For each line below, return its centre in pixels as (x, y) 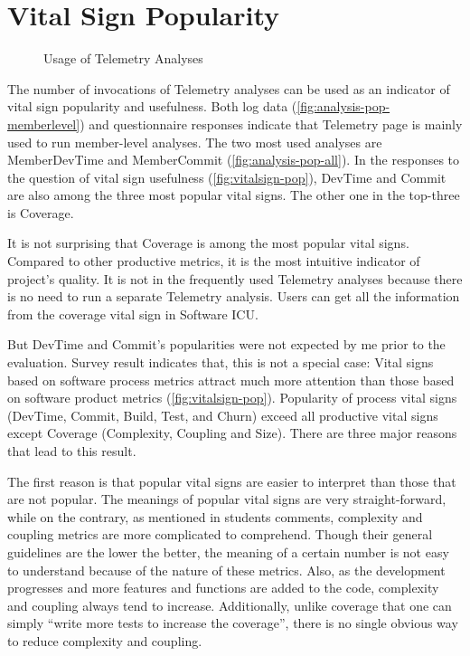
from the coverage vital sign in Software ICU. (133, 314)
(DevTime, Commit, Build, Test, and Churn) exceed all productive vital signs (223, 415)
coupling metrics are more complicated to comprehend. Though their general (220, 534)
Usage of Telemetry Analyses (123, 58)
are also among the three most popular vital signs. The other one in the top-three (234, 195)
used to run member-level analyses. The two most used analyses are (195, 142)
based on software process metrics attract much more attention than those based (231, 380)
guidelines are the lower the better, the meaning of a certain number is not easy (228, 551)
